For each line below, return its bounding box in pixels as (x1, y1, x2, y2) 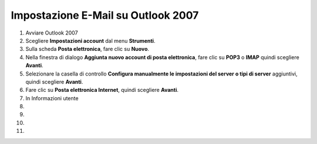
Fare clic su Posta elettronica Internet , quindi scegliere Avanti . (25, 87, 179, 94)
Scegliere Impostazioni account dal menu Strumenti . (25, 37, 156, 44)
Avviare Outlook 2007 (25, 29, 79, 36)
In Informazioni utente (25, 94, 79, 102)
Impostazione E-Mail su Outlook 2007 (11, 9, 199, 22)
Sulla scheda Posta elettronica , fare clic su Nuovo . (25, 46, 150, 53)
